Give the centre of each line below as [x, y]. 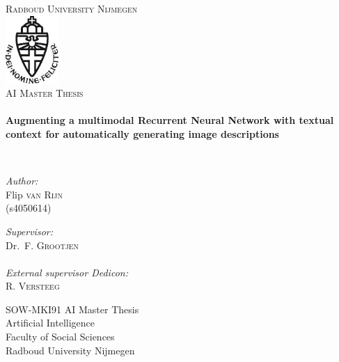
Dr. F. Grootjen [42, 245]
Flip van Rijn [34, 194]
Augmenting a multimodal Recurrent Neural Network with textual [170, 120]
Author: [22, 181]
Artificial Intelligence [50, 323]
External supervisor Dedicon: [67, 272]
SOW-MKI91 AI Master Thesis [72, 309]
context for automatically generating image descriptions [142, 133]
